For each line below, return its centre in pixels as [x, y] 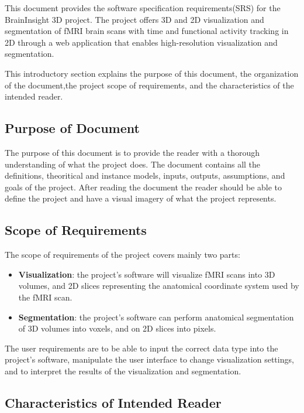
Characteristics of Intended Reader [113, 402]
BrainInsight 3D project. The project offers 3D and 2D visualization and [134, 19]
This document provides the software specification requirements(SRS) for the [143, 8]
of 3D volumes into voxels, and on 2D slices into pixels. [117, 328]
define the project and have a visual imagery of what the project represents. [141, 198]
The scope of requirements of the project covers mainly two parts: [122, 255]
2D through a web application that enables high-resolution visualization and [141, 42]
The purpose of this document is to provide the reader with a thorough [132, 152]
